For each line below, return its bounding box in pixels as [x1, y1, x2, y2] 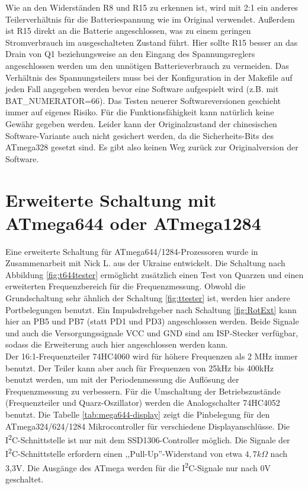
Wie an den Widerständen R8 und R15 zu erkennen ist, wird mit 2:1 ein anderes [5, 1, 298, 13]
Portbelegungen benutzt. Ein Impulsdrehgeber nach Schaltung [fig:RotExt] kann [5, 303, 297, 316]
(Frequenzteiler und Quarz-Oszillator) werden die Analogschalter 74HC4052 [5, 396, 280, 409]
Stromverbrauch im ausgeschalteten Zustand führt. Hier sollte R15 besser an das [5, 36, 298, 48]
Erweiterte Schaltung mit [5, 187, 217, 212]
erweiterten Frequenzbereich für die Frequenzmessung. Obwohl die [5, 280, 246, 292]
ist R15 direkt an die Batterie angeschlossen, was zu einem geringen [5, 24, 251, 37]
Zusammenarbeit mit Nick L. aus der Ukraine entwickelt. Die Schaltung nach [5, 257, 285, 269]
